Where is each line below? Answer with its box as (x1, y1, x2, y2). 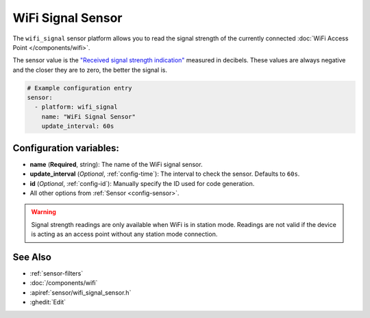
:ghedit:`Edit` (29, 298, 66, 306)
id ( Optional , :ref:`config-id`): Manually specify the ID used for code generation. (29, 179, 255, 187)
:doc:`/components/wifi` (29, 279, 98, 287)
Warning (31, 208, 56, 216)
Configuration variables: (12, 142, 120, 154)
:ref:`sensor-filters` (29, 269, 84, 278)
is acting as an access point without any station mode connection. (31, 230, 218, 239)
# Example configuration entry (27, 84, 133, 92)
